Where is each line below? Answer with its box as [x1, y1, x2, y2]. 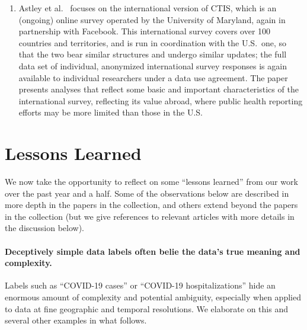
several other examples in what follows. [5, 314, 147, 326]
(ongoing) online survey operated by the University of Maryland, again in [18, 13, 286, 25]
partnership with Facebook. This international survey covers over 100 [18, 25, 271, 37]
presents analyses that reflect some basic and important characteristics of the [18, 83, 299, 95]
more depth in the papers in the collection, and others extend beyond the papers [5, 198, 298, 211]
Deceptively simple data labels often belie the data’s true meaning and [5, 245, 300, 257]
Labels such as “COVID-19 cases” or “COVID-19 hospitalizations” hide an [5, 279, 276, 291]
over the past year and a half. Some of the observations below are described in [5, 187, 289, 199]
